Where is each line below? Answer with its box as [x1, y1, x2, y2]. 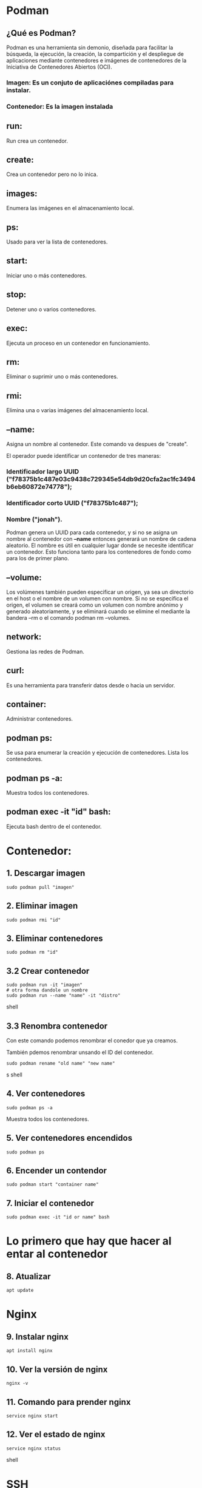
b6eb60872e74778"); [6, 482, 73, 491]
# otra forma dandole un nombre [6, 987, 88, 993]
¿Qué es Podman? [6, 28, 76, 38]
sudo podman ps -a [6, 1104, 53, 1111]
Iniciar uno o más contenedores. [6, 271, 87, 279]
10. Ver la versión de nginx [6, 1364, 108, 1374]
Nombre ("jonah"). [6, 515, 62, 523]
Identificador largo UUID [6, 467, 79, 475]
